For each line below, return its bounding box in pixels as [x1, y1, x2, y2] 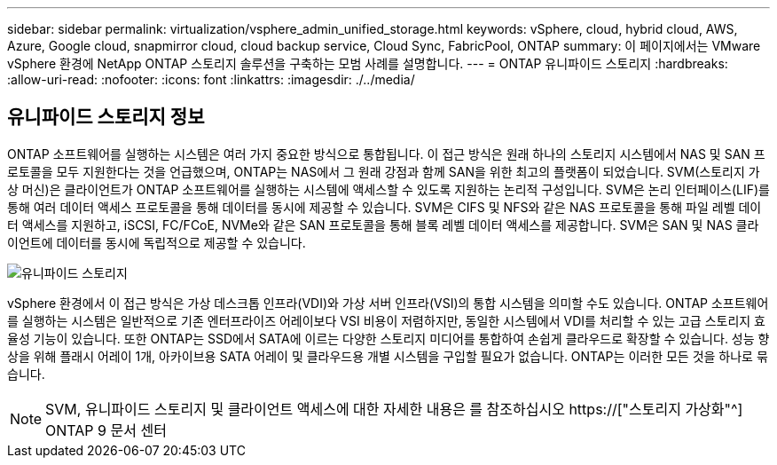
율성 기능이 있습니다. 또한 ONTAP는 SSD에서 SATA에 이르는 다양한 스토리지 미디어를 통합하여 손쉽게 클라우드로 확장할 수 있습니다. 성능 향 [7, 330, 770, 346]
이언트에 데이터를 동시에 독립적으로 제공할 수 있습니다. [7, 234, 306, 250]
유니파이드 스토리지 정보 [7, 106, 205, 129]
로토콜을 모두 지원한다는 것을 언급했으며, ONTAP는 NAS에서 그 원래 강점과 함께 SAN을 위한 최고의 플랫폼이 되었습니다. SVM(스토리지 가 [7, 163, 760, 179]
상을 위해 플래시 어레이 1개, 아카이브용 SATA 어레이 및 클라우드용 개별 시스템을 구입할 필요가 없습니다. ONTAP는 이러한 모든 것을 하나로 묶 [7, 348, 768, 364]
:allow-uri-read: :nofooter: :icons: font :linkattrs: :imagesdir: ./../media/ [7, 72, 415, 87]
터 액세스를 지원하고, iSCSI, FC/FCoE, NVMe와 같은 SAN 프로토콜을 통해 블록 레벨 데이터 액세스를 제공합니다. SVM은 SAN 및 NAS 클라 [7, 217, 759, 232]
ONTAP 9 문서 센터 [45, 421, 167, 439]
